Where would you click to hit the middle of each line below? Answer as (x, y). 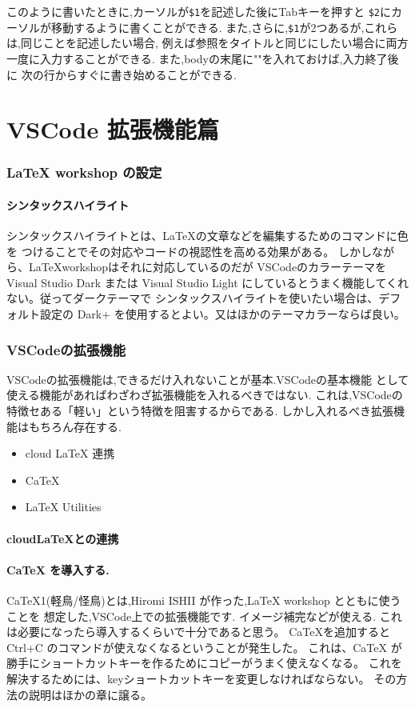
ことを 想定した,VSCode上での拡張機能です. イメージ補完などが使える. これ (204, 616)
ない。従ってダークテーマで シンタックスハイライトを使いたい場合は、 (193, 298)
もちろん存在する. (75, 426)
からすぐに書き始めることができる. (146, 74)
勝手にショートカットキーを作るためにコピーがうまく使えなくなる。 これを (204, 663)
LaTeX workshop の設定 (84, 172)
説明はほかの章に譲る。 (90, 694)
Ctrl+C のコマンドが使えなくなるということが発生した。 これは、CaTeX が (204, 647)
